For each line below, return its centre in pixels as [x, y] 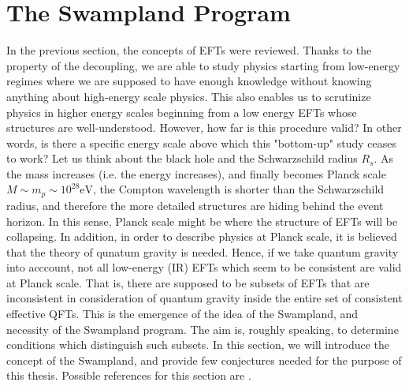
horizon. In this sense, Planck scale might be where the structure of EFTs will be [202, 221]
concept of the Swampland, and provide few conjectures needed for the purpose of [204, 360]
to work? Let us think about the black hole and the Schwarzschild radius [182, 158]
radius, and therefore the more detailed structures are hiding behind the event [195, 205]
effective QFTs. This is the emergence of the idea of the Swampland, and [182, 314]
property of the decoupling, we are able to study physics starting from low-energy [203, 65]
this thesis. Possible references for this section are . [129, 375]
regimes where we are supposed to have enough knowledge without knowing [189, 81]
